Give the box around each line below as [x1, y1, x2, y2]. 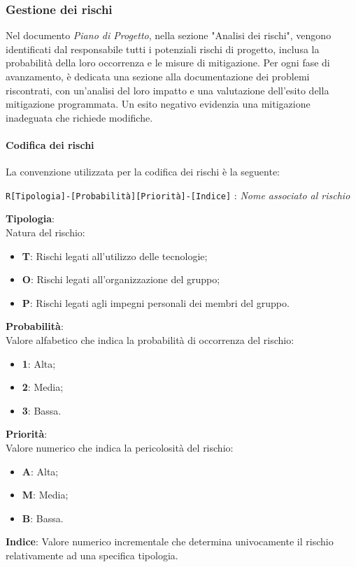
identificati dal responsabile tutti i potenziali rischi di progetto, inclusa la [6, 41, 320, 56]
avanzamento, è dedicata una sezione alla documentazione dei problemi [6, 69, 310, 83]
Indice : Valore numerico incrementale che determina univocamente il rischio [6, 534, 334, 549]
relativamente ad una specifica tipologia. [6, 547, 178, 562]
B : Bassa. [22, 510, 64, 525]
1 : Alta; [22, 356, 56, 371]
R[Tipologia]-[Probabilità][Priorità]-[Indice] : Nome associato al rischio [6, 187, 350, 202]
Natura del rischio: [6, 225, 85, 240]
